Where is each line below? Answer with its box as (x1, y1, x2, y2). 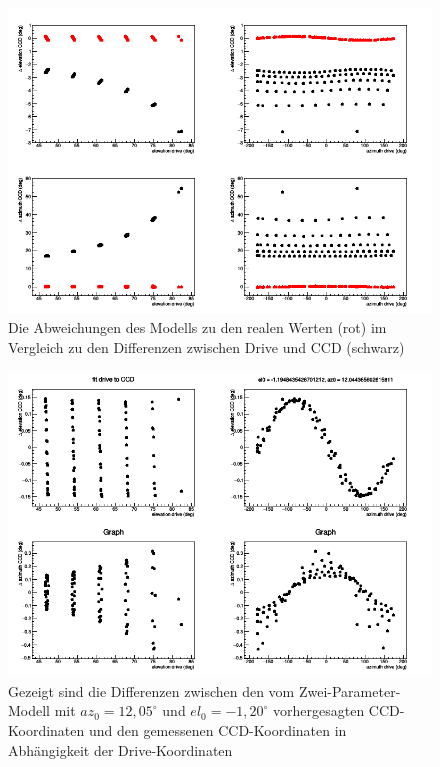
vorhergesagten (273, 700, 365, 721)
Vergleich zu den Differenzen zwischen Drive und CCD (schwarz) (8, 336, 405, 357)
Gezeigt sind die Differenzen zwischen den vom (8, 680, 295, 701)
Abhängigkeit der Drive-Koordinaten (8, 739, 233, 760)
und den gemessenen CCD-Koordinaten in (88, 720, 347, 741)
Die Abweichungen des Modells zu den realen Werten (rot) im (8, 317, 387, 338)
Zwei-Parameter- (298, 680, 401, 701)
